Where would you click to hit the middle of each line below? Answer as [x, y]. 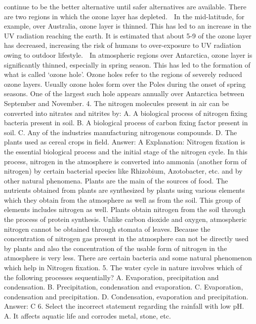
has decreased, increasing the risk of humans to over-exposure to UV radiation [123, 45]
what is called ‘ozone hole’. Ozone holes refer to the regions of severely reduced [123, 74]
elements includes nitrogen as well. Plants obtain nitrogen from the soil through [125, 209]
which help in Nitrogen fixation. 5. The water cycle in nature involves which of [123, 268]
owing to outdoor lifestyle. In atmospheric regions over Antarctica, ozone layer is [128, 54]
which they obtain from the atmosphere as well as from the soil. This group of [122, 199]
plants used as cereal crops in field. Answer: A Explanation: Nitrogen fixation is [125, 142]
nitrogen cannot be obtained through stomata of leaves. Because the [107, 229]
